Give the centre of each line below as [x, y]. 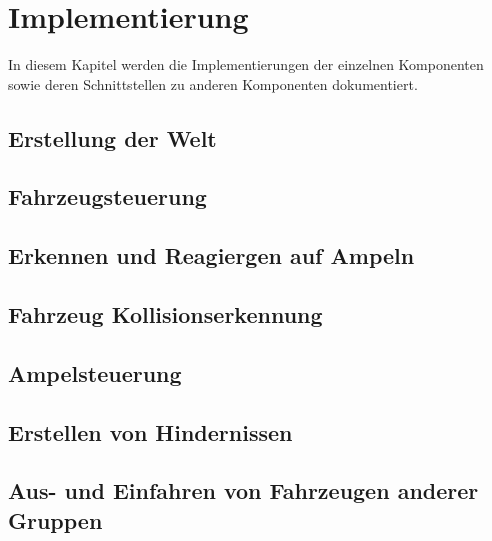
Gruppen [55, 519]
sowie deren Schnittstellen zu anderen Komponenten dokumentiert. [213, 83]
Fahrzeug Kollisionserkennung [165, 314]
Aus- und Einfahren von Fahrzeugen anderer [243, 490]
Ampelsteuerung [95, 372]
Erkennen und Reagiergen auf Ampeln [211, 255]
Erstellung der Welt [112, 137]
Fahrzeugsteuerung [107, 196]
